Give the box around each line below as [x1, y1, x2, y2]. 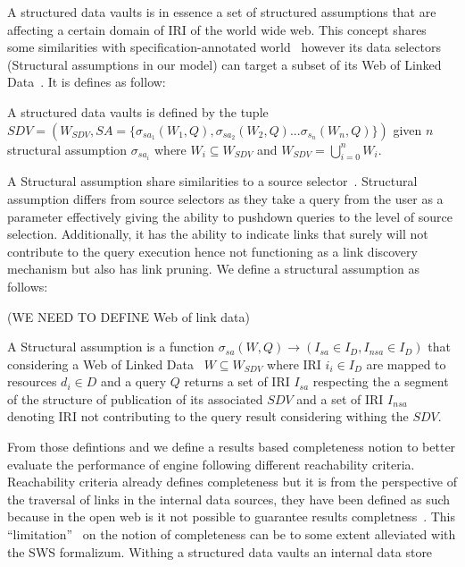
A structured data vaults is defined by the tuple [7, 102, 269, 121]
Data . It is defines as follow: [7, 72, 166, 91]
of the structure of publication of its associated [7, 389, 263, 408]
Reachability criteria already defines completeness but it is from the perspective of [7, 472, 457, 491]
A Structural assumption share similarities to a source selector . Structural [7, 172, 418, 190]
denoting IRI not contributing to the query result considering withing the [7, 407, 409, 426]
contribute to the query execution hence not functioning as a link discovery [7, 241, 418, 260]
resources [7, 372, 57, 391]
